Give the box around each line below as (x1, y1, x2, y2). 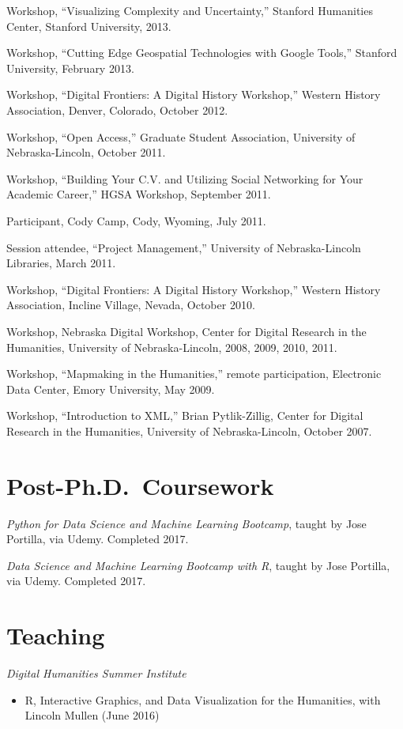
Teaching (6, 619, 105, 652)
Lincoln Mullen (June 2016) (24, 707, 160, 723)
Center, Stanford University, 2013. (6, 17, 171, 34)
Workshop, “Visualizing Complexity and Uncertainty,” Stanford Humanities (6, 2, 373, 18)
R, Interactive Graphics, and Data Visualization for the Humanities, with (24, 691, 381, 708)
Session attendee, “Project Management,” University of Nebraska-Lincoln (6, 239, 361, 255)
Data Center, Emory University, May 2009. (6, 380, 215, 397)
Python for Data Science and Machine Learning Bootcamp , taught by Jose (6, 515, 367, 531)
